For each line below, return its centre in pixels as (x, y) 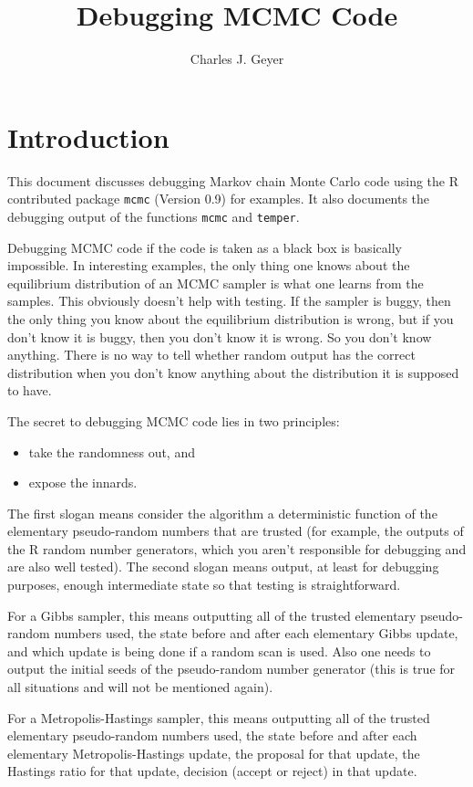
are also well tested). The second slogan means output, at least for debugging (223, 567)
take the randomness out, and (112, 451)
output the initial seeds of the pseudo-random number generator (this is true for (231, 669)
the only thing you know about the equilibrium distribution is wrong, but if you (231, 318)
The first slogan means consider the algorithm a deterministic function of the (222, 513)
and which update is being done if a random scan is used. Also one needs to (219, 651)
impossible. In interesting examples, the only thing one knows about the (209, 265)
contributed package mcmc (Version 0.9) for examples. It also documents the (219, 199)
